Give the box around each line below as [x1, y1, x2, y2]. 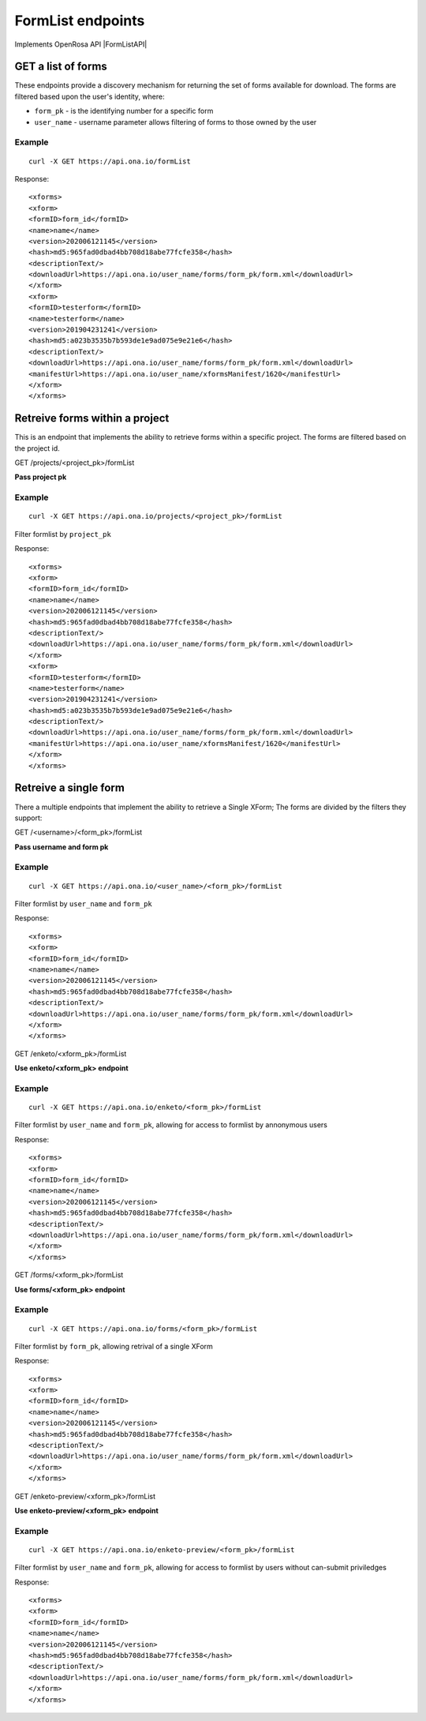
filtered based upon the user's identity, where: [14, 92, 165, 101]
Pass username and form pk [14, 842, 109, 852]
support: [14, 813, 43, 823]
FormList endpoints [14, 12, 145, 29]
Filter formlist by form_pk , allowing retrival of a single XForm [14, 1341, 213, 1351]
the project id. [14, 443, 61, 453]
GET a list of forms [14, 60, 108, 73]
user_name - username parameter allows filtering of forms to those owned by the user [34, 117, 317, 126]
